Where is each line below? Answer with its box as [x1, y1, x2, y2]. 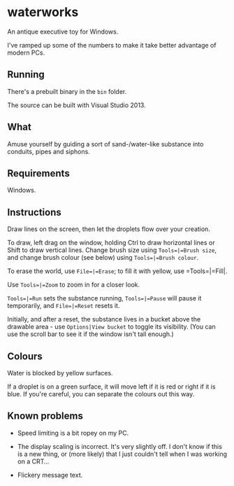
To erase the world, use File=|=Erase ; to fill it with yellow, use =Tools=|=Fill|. [7, 267, 228, 275]
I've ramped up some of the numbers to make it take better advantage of [7, 41, 217, 49]
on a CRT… [17, 457, 50, 466]
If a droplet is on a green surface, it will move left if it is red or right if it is [7, 382, 216, 391]
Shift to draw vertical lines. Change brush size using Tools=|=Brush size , [7, 246, 217, 254]
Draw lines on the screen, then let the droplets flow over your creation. [7, 225, 211, 233]
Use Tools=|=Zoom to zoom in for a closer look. [7, 281, 140, 289]
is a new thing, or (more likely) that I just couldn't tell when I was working [17, 450, 228, 458]
